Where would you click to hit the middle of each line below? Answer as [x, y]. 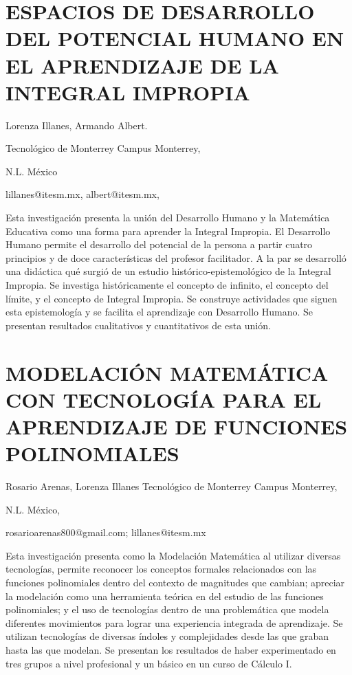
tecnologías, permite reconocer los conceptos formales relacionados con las [161, 569]
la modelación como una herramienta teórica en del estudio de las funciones [165, 596]
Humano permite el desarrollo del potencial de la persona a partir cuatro [159, 244]
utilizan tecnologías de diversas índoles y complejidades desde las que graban [167, 636]
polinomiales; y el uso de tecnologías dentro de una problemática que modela [167, 609]
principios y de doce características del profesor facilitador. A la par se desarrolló [176, 257]
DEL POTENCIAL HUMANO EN [175, 38]
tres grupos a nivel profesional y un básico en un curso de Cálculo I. [149, 663]
